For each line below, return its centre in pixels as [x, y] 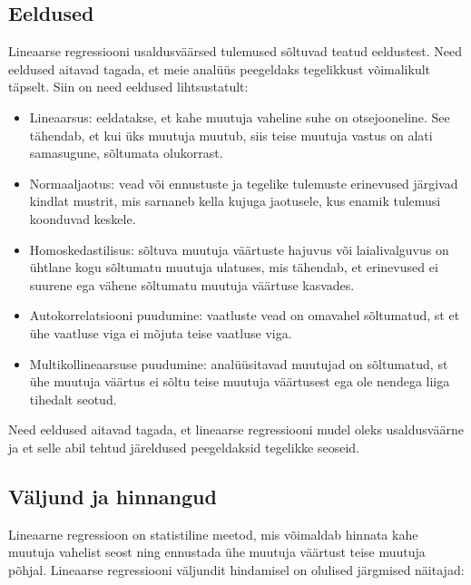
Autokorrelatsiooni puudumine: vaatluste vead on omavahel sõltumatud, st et [245, 315]
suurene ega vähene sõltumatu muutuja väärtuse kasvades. [192, 284]
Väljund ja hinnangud [113, 496]
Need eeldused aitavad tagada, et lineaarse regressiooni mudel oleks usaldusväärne [236, 429]
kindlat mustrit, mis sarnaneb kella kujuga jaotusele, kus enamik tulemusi [235, 201]
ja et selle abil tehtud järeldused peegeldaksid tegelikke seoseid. [184, 447]
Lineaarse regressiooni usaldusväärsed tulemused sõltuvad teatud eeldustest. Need [235, 51]
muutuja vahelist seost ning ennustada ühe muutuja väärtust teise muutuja [217, 552]
